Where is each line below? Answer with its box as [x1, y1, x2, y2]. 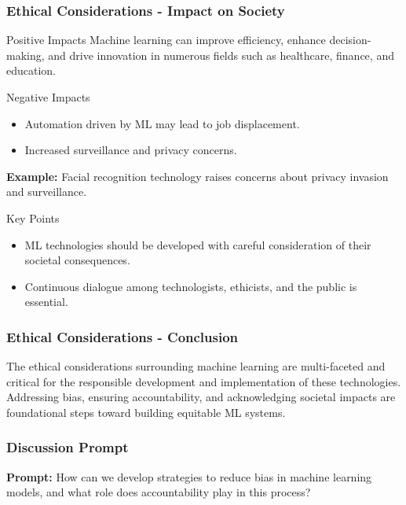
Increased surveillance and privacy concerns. [24, 142, 237, 158]
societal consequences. [24, 252, 130, 268]
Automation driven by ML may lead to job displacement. [24, 115, 300, 131]
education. [6, 62, 57, 79]
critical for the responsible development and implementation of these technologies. [6, 373, 401, 389]
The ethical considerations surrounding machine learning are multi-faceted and [6, 358, 386, 374]
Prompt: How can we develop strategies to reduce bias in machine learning [6, 468, 372, 485]
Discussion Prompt [6, 437, 129, 457]
